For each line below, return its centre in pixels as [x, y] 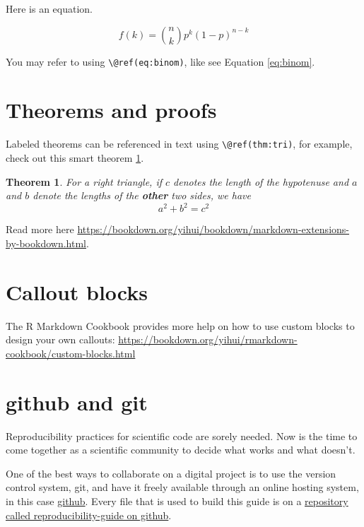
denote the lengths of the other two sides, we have [142, 195]
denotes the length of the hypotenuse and [261, 181]
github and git [77, 402]
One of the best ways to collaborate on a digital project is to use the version [171, 473]
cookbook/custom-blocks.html [71, 353]
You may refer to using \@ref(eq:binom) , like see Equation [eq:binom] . [160, 61]
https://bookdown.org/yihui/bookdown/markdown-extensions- [213, 229]
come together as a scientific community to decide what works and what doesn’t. [181, 450]
